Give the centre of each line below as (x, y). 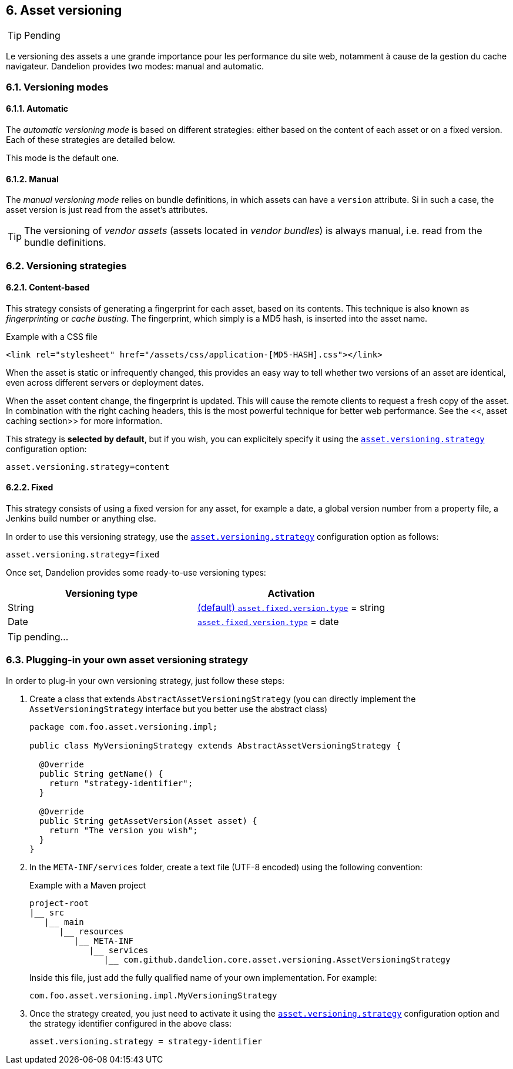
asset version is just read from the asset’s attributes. (107, 210)
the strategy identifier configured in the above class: (131, 1023)
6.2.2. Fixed (30, 487)
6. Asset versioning (64, 10)
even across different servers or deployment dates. (105, 382)
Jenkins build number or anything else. (81, 519)
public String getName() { (101, 774)
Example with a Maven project (88, 885)
